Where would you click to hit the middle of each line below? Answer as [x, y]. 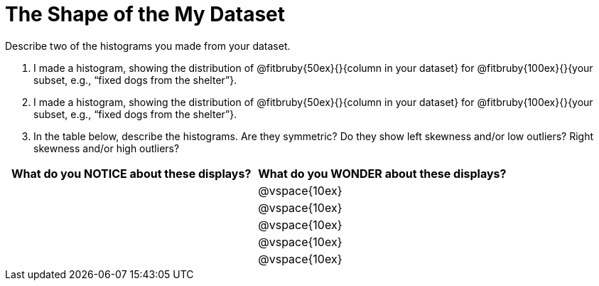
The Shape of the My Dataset [145, 14]
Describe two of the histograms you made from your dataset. [148, 46]
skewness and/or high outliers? [107, 148]
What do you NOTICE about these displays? [131, 173]
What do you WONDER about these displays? [382, 173]
